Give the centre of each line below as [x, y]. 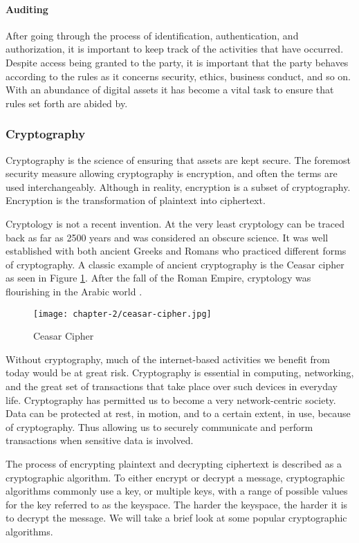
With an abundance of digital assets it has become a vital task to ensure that [170, 90]
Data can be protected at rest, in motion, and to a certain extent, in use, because [178, 413]
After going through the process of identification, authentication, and [152, 35]
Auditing [27, 9]
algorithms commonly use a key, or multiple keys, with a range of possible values [177, 491]
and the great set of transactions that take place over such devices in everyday [172, 386]
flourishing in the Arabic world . [74, 291]
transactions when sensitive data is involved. [100, 440]
